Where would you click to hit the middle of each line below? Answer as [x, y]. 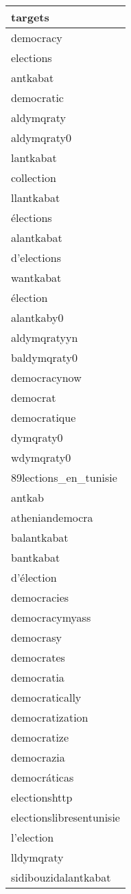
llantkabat [36, 197]
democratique [44, 417]
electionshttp [42, 797]
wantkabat [36, 277]
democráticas [43, 777]
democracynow [46, 377]
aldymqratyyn [45, 337]
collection [34, 177]
